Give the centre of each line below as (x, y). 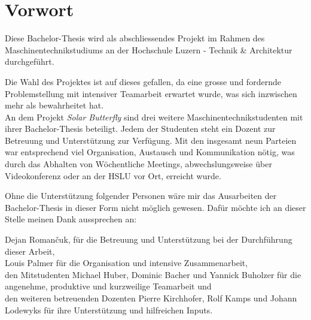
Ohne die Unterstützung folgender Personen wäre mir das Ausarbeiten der (141, 196)
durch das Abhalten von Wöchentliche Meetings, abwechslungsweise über (138, 164)
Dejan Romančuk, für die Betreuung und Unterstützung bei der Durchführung (149, 239)
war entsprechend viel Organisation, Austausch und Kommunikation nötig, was (150, 152)
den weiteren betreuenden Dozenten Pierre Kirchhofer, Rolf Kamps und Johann (151, 298)
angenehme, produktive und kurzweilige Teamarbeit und (108, 286)
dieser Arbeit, (30, 251)
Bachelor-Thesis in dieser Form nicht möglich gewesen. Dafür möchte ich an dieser (155, 207)
